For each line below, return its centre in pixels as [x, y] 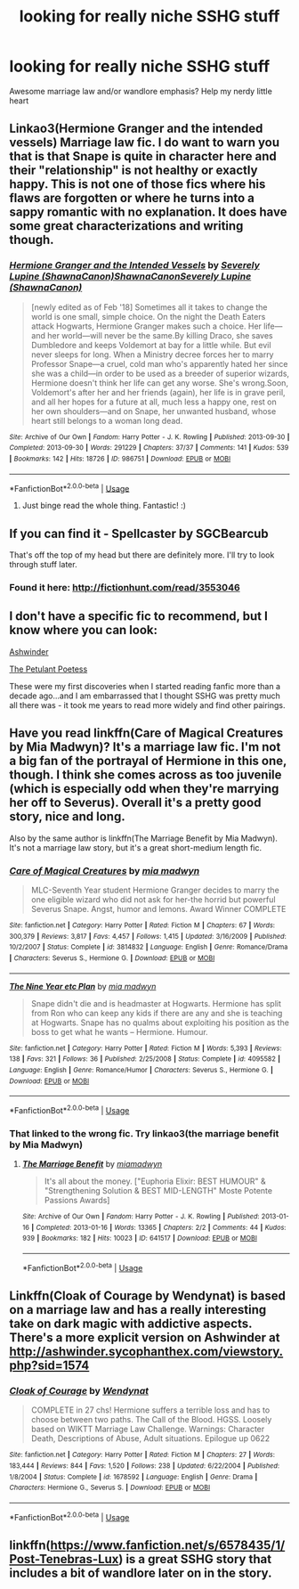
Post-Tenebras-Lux [64, 1559]
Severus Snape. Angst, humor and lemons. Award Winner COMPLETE [158, 909]
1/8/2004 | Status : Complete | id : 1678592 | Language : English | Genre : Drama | [133, 1477]
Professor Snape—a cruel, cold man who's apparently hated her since [159, 363]
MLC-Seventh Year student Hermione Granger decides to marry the [155, 890]
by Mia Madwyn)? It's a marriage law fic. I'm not [145, 747]
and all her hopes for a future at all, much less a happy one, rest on [154, 402]
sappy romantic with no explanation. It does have [148, 212]
